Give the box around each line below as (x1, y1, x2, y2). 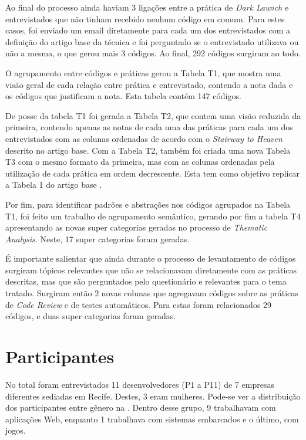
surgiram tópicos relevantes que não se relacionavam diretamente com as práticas (5, 263, 297, 276)
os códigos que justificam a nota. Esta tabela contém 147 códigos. (5, 90, 241, 102)
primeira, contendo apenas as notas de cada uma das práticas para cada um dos (5, 121, 293, 133)
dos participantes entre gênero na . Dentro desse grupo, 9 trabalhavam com (5, 401, 276, 414)
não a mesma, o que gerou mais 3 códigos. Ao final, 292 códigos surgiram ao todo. (5, 47, 301, 59)
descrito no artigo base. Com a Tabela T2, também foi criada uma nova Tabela (5, 144, 291, 156)
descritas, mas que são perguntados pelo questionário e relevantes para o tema (5, 275, 287, 287)
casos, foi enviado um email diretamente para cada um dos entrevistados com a (5, 24, 291, 36)
